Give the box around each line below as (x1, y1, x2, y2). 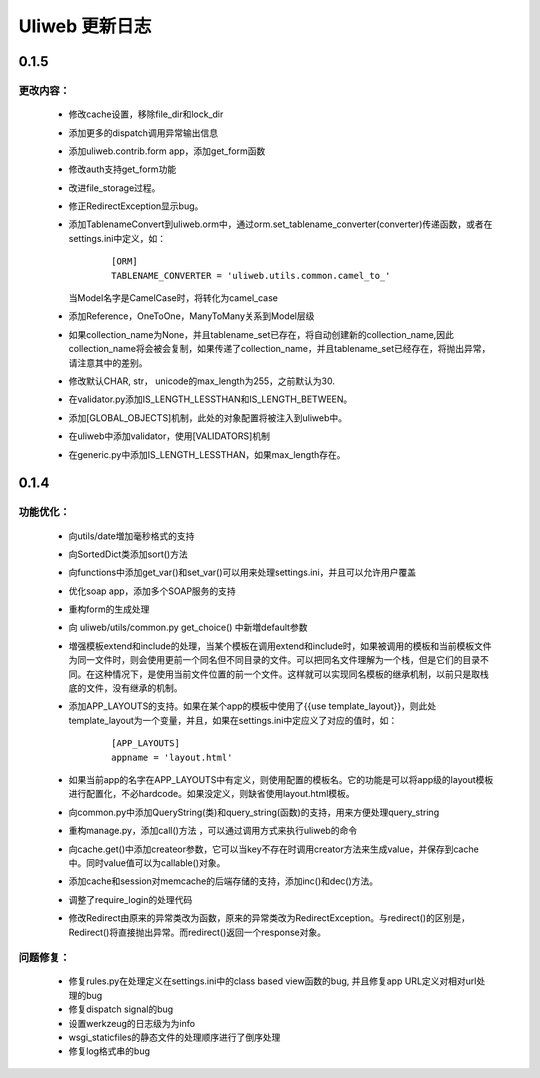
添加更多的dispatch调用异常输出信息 (68, 126, 219, 139)
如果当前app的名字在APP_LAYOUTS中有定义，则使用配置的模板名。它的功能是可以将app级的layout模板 (68, 773, 494, 785)
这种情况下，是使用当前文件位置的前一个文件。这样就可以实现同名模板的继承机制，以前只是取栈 (94, 668, 489, 680)
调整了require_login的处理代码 (68, 893, 193, 905)
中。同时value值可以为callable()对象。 (68, 856, 226, 869)
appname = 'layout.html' (111, 751, 233, 763)
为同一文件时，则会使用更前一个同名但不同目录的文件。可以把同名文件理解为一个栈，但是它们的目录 (68, 654, 480, 666)
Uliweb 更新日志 (18, 15, 152, 37)
